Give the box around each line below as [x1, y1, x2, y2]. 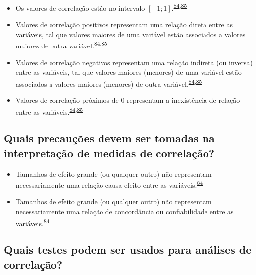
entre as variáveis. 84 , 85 [15, 105, 83, 117]
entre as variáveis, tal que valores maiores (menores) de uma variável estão [15, 67, 242, 77]
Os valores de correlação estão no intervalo [15, 2, 145, 13]
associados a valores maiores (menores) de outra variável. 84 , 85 [15, 77, 202, 89]
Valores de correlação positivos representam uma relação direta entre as [15, 19, 233, 30]
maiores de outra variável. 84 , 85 [15, 39, 107, 51]
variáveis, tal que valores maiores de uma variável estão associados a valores [15, 29, 246, 39]
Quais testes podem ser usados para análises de [4, 242, 252, 257]
